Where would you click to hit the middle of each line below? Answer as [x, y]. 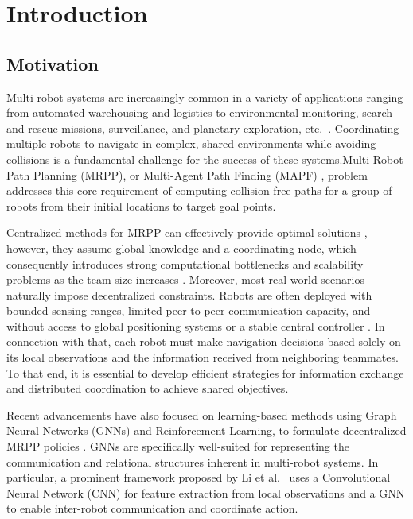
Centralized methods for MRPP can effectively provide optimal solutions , [187, 232]
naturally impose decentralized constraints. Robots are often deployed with [189, 294]
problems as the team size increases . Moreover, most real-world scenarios [185, 279]
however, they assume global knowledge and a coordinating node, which [181, 248]
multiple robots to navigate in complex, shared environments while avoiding [191, 143]
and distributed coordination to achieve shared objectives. [148, 388]
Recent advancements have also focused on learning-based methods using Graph [202, 414]
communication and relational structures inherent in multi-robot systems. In [193, 461]
